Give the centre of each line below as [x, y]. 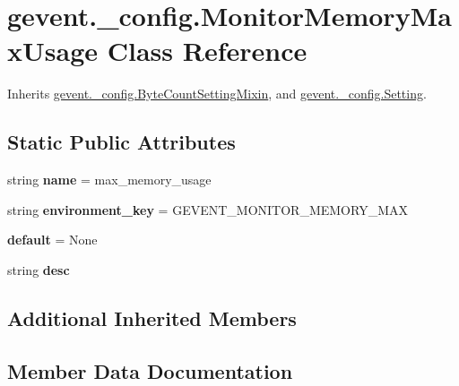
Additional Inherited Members [152, 317]
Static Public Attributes [121, 142]
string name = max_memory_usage [109, 180]
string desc [39, 269]
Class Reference [207, 51]
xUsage [52, 51]
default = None [52, 240]
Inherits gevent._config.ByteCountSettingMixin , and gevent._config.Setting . [217, 94]
